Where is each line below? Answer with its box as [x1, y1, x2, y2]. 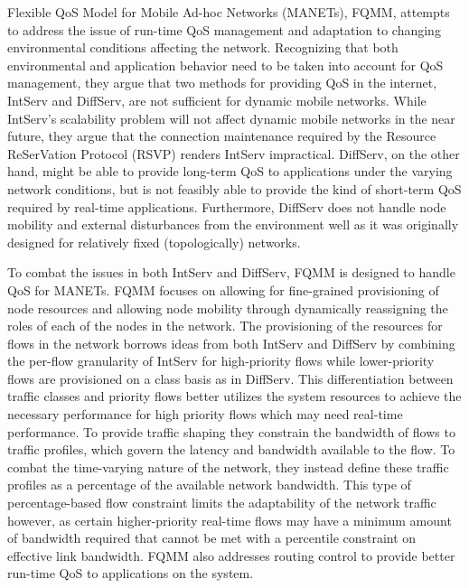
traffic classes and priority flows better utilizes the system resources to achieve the [7, 387, 462, 406]
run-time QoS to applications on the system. [7, 564, 254, 583]
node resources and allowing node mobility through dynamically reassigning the [7, 298, 448, 317]
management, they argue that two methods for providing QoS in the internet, [7, 73, 437, 92]
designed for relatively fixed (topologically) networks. [7, 232, 301, 251]
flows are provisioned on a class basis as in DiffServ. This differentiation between [7, 369, 454, 387]
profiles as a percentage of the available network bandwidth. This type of [7, 475, 411, 494]
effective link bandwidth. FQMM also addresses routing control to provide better [7, 546, 455, 565]
